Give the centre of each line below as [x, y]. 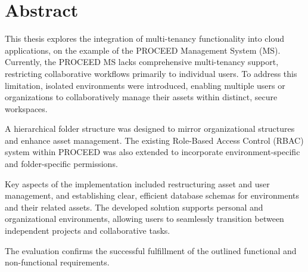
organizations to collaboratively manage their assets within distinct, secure [141, 97]
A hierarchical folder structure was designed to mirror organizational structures [150, 129]
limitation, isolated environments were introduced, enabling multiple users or [145, 85]
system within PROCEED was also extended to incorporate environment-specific [153, 152]
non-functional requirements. [57, 262]
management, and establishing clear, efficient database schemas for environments [152, 195]
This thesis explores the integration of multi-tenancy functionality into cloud [145, 38]
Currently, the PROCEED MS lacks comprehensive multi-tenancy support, [142, 62]
